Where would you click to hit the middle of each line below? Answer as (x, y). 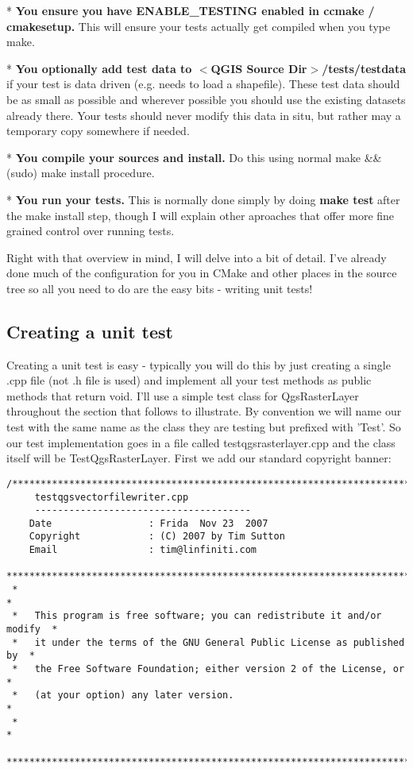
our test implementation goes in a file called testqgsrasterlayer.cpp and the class (201, 442)
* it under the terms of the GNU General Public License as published (208, 642)
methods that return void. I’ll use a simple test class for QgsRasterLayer (183, 395)
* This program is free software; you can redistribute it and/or (197, 616)
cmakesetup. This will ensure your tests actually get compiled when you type (199, 26)
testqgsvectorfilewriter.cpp (112, 497)
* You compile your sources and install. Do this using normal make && (194, 157)
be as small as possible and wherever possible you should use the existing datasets (206, 99)
